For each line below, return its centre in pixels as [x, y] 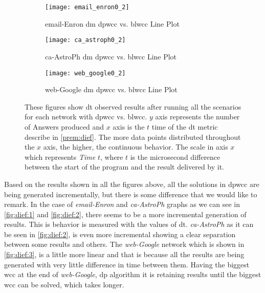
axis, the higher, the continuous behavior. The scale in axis [136, 147]
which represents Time [60, 156]
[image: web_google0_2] [85, 73]
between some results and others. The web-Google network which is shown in [124, 244]
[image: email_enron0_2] [87, 7]
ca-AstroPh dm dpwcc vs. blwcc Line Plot [111, 56]
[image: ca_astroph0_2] [85, 40]
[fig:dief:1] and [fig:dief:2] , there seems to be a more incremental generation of [125, 214]
